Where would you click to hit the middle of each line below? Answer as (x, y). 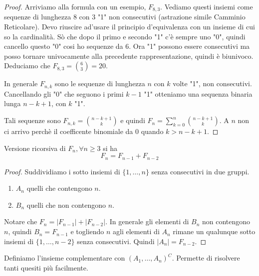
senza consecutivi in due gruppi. (200, 171)
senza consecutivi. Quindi (116, 241)
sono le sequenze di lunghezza (100, 83)
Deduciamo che (27, 66)
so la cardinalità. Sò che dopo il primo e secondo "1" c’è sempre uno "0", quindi (125, 36)
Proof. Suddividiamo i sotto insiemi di (62, 171)
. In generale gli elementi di (147, 221)
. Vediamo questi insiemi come (207, 6)
